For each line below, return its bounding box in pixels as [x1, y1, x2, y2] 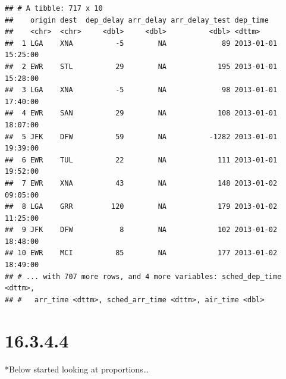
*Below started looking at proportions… [5, 362, 149, 375]
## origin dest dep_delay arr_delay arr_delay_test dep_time [5, 15, 269, 24]
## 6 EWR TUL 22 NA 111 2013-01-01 [5, 155, 278, 164]
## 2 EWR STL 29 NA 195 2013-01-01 [5, 62, 278, 71]
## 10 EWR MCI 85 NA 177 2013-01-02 [5, 249, 278, 258]
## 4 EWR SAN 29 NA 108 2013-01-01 [5, 109, 278, 118]
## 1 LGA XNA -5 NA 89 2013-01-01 [5, 39, 278, 48]
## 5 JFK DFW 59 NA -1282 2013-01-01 [5, 132, 278, 141]
